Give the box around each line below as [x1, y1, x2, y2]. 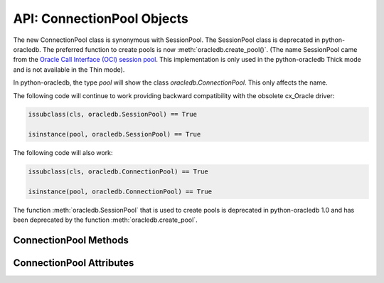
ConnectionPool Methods [13, 235, 129, 247]
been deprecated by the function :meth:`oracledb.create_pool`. [13, 215, 198, 224]
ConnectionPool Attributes [13, 257, 134, 269]
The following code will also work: [13, 149, 113, 157]
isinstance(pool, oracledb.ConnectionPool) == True [28, 188, 213, 196]
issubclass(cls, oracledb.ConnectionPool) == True [28, 168, 209, 176]
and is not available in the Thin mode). [13, 65, 125, 74]
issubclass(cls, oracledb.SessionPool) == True [28, 110, 197, 119]
